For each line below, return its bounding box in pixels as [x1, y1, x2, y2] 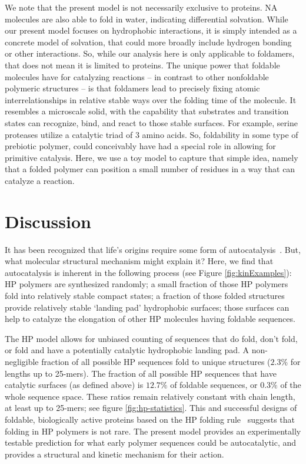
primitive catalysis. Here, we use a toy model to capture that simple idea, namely [5, 151, 298, 163]
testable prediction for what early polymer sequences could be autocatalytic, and [5, 436, 297, 449]
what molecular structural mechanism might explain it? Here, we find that [5, 255, 274, 267]
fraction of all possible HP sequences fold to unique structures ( [41, 355, 271, 367]
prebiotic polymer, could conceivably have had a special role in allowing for [5, 140, 276, 152]
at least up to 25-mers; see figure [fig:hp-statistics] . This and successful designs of [5, 402, 297, 414]
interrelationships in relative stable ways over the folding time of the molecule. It [5, 93, 297, 106]
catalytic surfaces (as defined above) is [5, 379, 144, 391]
